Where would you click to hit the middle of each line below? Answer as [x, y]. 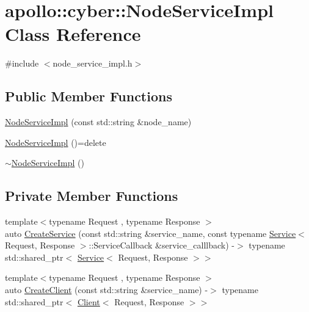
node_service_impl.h [93, 63]
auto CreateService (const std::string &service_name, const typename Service [151, 233]
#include [22, 63]
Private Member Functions [92, 196]
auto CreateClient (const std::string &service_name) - [107, 290]
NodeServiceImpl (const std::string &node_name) [98, 122]
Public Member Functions [89, 96]
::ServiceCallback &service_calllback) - [162, 245]
